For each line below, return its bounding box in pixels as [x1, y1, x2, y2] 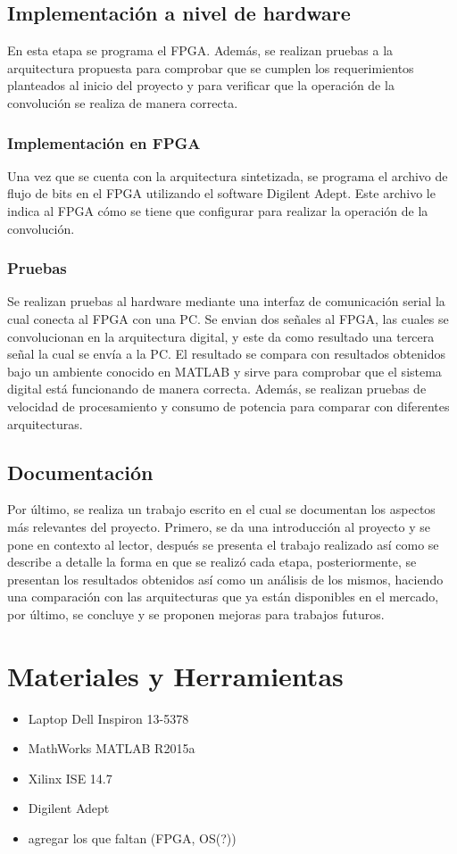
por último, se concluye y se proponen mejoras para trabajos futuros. [7, 604, 385, 623]
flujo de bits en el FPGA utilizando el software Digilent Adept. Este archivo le [7, 184, 436, 203]
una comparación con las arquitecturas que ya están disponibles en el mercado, [7, 587, 439, 606]
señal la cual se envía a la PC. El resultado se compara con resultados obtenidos [7, 344, 446, 363]
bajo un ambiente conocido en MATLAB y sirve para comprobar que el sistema [7, 361, 442, 380]
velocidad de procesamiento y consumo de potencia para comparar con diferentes [7, 396, 450, 415]
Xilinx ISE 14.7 [28, 768, 112, 787]
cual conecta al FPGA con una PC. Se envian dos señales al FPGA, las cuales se [7, 309, 449, 328]
